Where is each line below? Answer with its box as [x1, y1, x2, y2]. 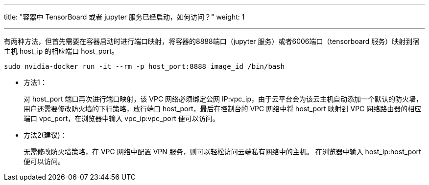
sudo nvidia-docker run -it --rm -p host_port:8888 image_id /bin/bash [4, 62, 285, 70]
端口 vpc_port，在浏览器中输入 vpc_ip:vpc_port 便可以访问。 [24, 114, 219, 123]
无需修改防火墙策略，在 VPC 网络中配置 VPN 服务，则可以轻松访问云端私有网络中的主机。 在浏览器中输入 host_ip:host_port [24, 147, 421, 156]
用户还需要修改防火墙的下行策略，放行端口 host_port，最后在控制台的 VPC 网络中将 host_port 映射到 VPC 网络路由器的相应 [24, 104, 422, 113]
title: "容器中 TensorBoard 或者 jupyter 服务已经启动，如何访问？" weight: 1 [4, 13, 245, 21]
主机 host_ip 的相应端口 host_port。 [4, 47, 119, 55]
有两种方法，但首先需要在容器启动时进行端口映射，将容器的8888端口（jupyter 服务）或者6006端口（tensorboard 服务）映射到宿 [4, 37, 420, 45]
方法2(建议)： [24, 131, 67, 139]
